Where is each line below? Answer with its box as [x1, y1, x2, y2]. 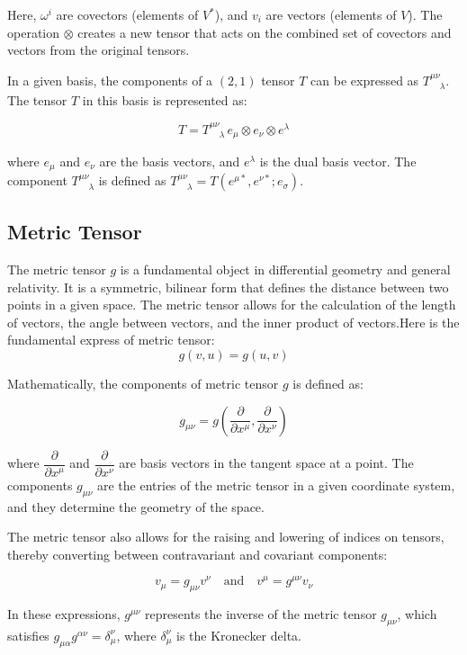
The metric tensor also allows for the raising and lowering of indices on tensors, [7, 527, 445, 546]
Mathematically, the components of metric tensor [7, 374, 279, 393]
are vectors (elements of [265, 5, 397, 23]
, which [397, 605, 437, 624]
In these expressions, [7, 605, 121, 624]
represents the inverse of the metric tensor [145, 605, 377, 624]
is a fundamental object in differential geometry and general [120, 260, 451, 279]
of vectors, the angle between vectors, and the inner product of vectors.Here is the [7, 312, 460, 331]
